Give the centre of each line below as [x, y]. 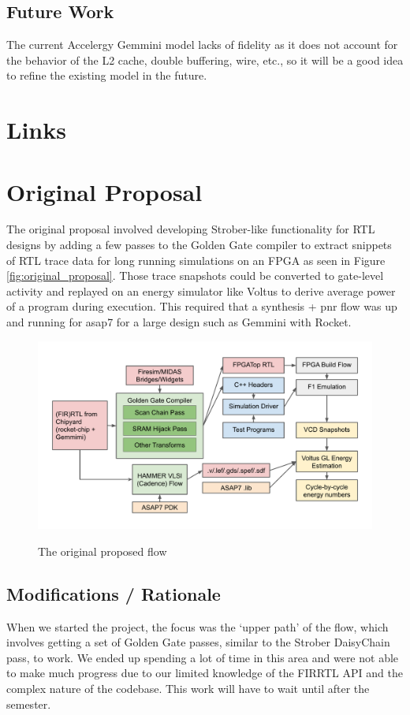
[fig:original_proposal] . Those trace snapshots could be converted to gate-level [195, 276]
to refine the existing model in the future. [107, 75]
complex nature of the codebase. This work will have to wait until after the [188, 688]
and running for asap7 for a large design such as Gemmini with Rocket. [179, 322]
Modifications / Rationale [114, 593]
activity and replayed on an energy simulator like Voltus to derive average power [201, 290]
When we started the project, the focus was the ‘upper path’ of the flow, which [198, 626]
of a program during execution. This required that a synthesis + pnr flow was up [202, 306]
